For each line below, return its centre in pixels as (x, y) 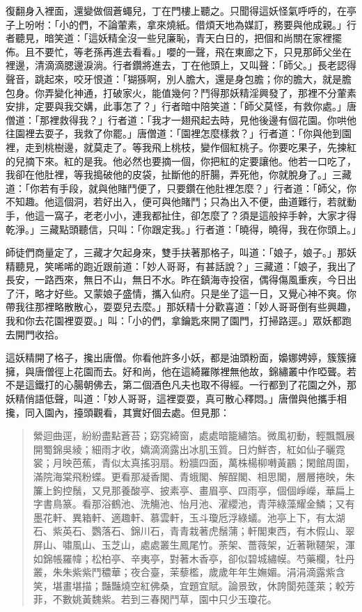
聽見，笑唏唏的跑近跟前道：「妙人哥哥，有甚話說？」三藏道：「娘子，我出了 (186, 266)
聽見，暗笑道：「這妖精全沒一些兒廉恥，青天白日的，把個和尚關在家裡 (173, 38)
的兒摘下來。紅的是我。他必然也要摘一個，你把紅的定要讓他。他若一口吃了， (181, 160)
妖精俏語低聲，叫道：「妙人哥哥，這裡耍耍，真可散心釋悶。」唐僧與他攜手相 (176, 399)
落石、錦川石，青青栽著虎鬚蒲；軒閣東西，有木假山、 (223, 531)
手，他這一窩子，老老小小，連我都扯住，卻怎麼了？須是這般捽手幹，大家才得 (181, 215)
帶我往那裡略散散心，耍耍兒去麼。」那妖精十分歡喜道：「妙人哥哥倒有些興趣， (181, 307)
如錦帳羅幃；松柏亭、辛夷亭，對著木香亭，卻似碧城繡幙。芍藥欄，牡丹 (194, 558)
